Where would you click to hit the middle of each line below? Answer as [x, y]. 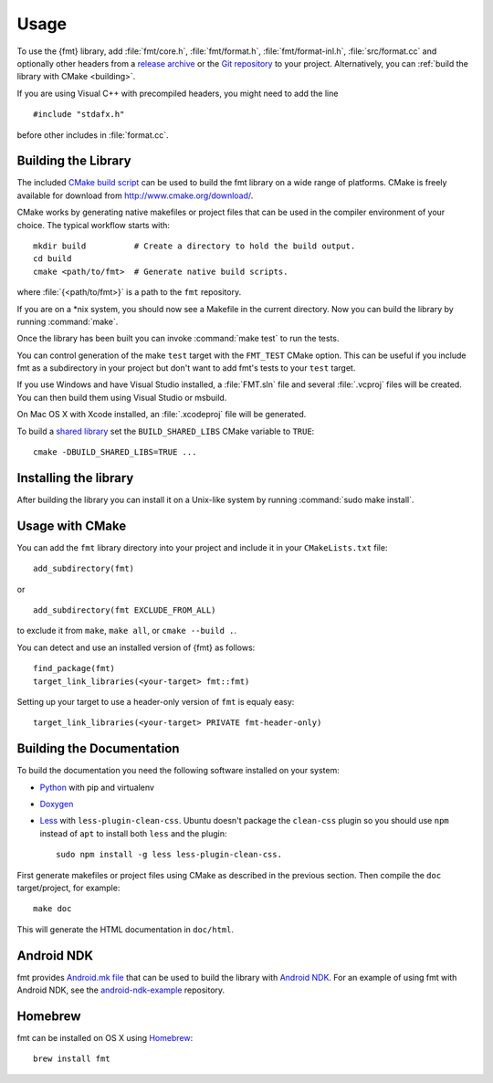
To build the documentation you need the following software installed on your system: [178, 771]
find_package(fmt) [74, 668]
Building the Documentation [98, 749]
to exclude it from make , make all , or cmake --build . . [127, 631]
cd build [52, 259]
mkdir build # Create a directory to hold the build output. [194, 246]
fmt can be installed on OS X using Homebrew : [105, 1038]
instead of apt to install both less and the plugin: [133, 833]
